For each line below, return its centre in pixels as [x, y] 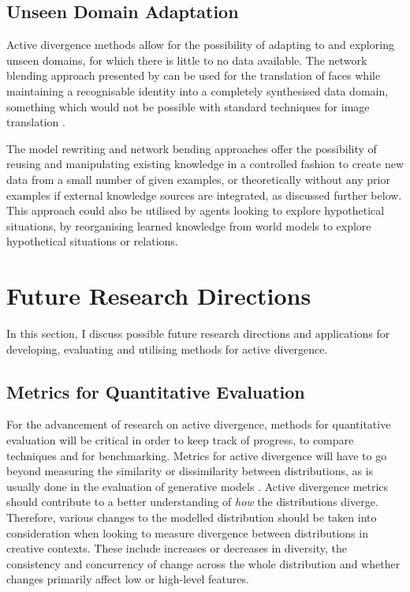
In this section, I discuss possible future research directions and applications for [198, 333]
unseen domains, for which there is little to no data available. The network [187, 60]
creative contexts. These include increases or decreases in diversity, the [177, 548]
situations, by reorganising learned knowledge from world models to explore [189, 225]
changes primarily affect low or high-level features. [128, 579]
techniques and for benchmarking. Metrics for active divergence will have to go [197, 455]
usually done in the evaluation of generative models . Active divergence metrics [198, 486]
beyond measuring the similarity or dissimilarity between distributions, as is [190, 471]
